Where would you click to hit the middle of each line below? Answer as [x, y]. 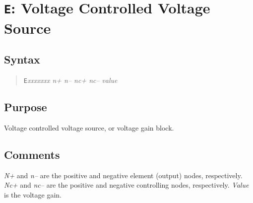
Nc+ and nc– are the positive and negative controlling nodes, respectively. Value [126, 185]
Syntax [22, 59]
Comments [32, 154]
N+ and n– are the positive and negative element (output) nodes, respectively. [123, 175]
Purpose [26, 106]
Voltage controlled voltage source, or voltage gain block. [89, 127]
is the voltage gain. [33, 194]
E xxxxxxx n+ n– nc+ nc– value [70, 80]
